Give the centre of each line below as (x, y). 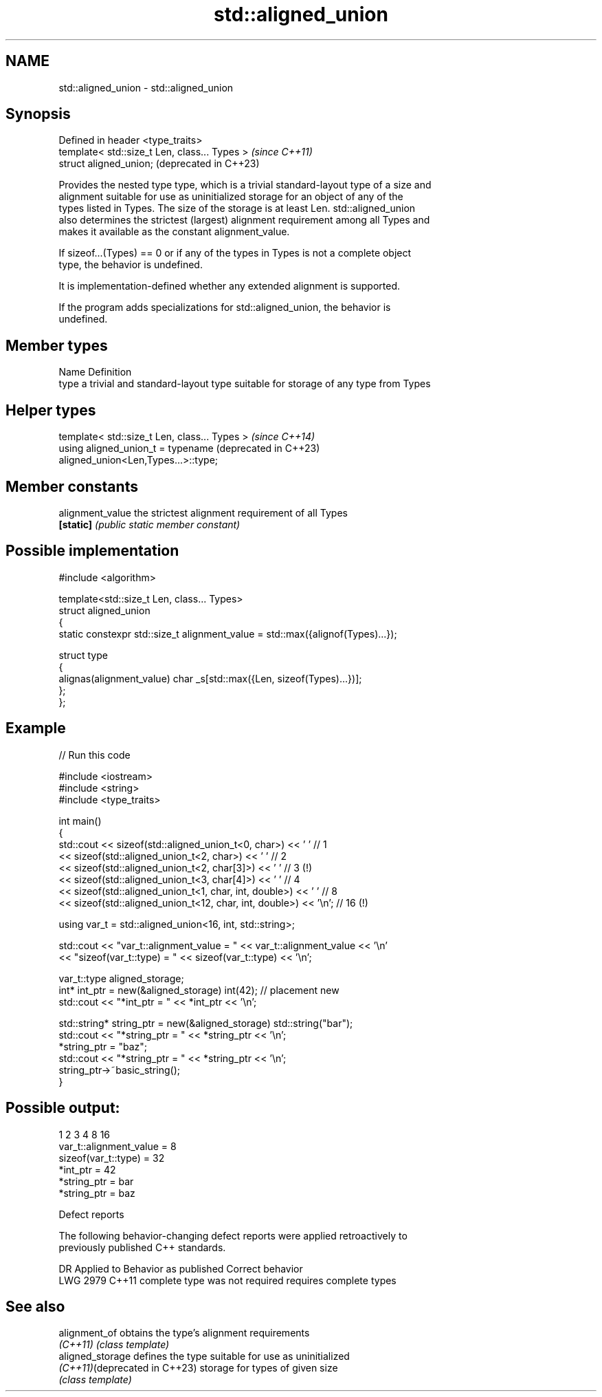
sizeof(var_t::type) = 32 (112, 1158)
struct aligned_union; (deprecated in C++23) (159, 164)
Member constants (72, 486)
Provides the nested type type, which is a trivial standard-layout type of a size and (245, 185)
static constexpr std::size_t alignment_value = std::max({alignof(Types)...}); (228, 633)
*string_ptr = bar (96, 1181)
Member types (57, 345)
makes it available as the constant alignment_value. (174, 232)
